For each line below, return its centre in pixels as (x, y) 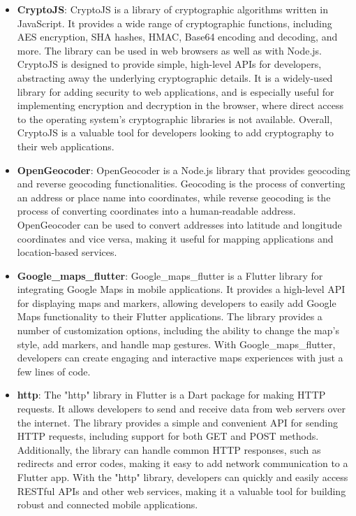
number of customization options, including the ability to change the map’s (178, 330)
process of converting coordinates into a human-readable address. (156, 211)
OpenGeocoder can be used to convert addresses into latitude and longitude (179, 224)
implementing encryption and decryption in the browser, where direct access (180, 105)
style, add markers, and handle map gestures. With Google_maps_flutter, (176, 344)
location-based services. (67, 252)
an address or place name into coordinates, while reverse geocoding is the (174, 197)
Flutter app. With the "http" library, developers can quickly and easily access (183, 477)
